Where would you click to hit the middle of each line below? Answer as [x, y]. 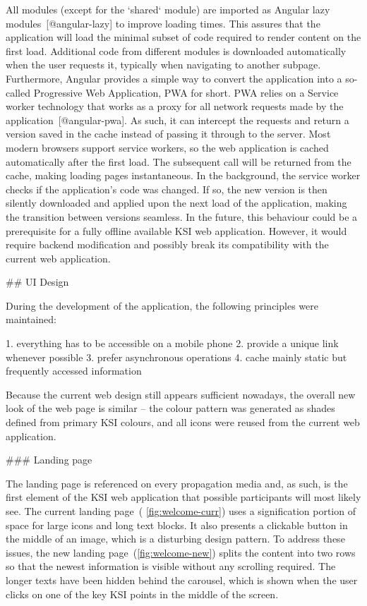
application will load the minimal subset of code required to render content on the [183, 37]
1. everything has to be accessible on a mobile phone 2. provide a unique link [172, 343]
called [18, 92]
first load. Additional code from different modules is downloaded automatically [176, 50]
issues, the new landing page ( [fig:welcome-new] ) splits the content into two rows [181, 552]
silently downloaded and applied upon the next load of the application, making [176, 203]
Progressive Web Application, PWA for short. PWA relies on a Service [186, 92]
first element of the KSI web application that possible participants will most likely [183, 497]
